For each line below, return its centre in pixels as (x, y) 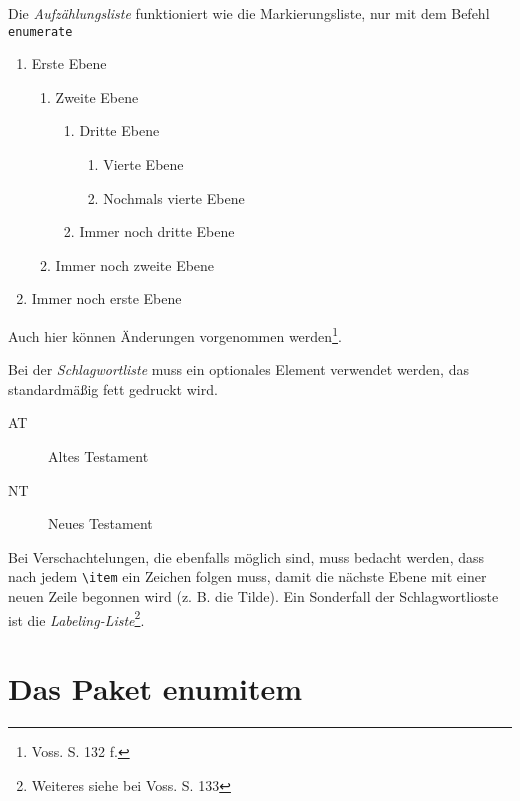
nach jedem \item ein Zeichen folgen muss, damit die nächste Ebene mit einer (247, 576)
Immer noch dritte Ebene (157, 231)
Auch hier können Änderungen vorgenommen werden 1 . (175, 334)
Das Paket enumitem (155, 688)
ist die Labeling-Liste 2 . (76, 618)
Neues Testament (100, 523)
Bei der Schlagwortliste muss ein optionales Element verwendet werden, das (238, 369)
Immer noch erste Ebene (106, 298)
